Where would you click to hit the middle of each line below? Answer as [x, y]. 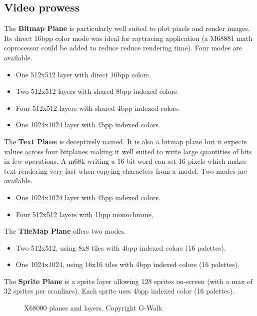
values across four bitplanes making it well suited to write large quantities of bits [128, 151]
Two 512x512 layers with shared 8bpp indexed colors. [97, 91]
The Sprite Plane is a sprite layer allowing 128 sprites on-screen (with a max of [128, 281]
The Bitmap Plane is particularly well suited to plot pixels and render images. [127, 28]
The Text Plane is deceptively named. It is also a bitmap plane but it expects [125, 141]
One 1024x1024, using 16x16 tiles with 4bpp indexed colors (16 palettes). [127, 264]
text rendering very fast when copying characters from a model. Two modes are [126, 170]
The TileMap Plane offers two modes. [65, 231]
